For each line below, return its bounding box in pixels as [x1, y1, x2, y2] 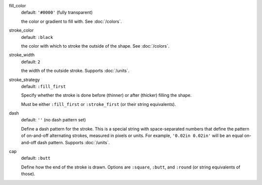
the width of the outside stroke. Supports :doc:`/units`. [21, 68, 130, 74]
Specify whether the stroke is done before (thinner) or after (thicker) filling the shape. [21, 92, 192, 98]
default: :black [21, 34, 53, 40]
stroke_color [9, 27, 34, 34]
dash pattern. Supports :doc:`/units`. [37, 139, 110, 145]
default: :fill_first [21, 83, 66, 89]
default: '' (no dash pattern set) [21, 117, 86, 123]
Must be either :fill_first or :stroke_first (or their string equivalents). [21, 101, 176, 107]
